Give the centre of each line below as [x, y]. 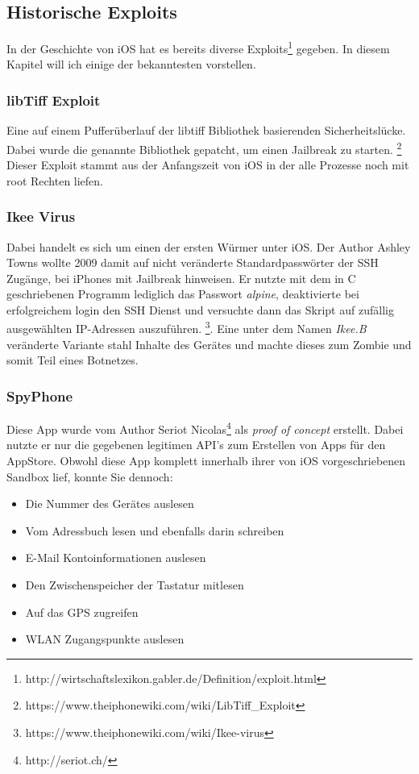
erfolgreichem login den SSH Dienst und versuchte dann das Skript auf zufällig [200, 309]
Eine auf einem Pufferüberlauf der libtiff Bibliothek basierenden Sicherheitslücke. [206, 130]
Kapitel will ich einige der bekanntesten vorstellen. [131, 64]
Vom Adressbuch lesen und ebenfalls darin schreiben [155, 530]
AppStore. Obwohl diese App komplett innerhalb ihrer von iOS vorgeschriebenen [206, 460]
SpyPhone [40, 395]
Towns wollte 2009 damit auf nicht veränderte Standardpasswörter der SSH [193, 262]
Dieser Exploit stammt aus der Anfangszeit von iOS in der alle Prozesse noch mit [208, 165]
